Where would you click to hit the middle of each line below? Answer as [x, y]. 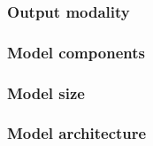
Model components [76, 52]
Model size [46, 92]
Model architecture [77, 133]
